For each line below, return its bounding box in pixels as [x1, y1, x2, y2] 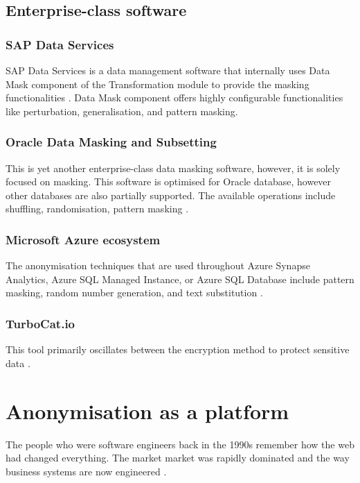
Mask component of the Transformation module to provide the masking [6, 76, 309, 91]
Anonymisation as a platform [6, 396, 289, 425]
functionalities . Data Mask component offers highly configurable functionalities [6, 90, 343, 105]
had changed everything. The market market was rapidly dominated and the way [6, 450, 350, 465]
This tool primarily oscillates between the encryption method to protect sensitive [6, 342, 350, 357]
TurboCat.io [6, 314, 75, 332]
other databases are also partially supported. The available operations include [6, 187, 336, 202]
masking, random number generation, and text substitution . [6, 285, 263, 300]
